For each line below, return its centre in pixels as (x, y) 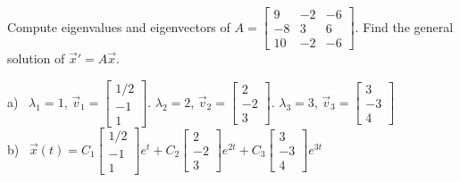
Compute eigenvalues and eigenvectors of (119, 26)
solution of (36, 58)
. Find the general (404, 26)
